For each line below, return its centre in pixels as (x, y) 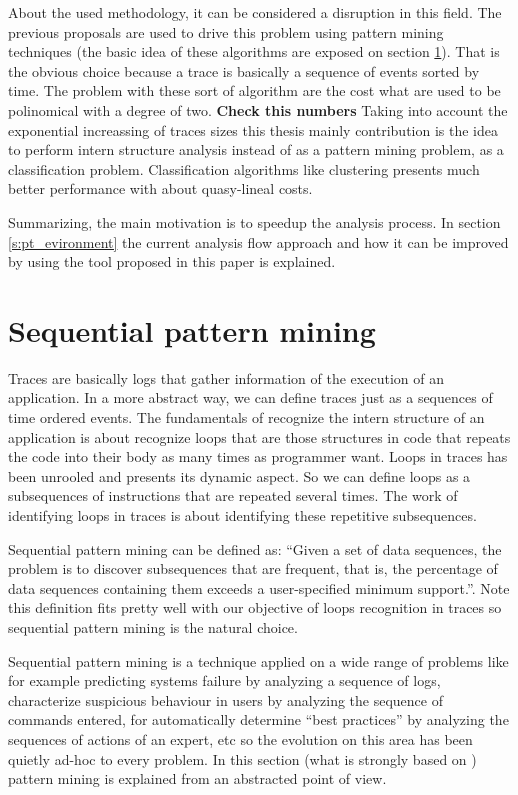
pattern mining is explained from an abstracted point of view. (197, 778)
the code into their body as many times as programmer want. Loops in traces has (258, 456)
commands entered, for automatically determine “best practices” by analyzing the (258, 719)
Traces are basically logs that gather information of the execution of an (226, 377)
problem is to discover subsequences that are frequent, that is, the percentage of (253, 568)
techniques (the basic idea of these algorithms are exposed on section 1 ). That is (254, 51)
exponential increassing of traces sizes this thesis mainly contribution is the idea (253, 129)
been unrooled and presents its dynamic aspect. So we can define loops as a (239, 475)
